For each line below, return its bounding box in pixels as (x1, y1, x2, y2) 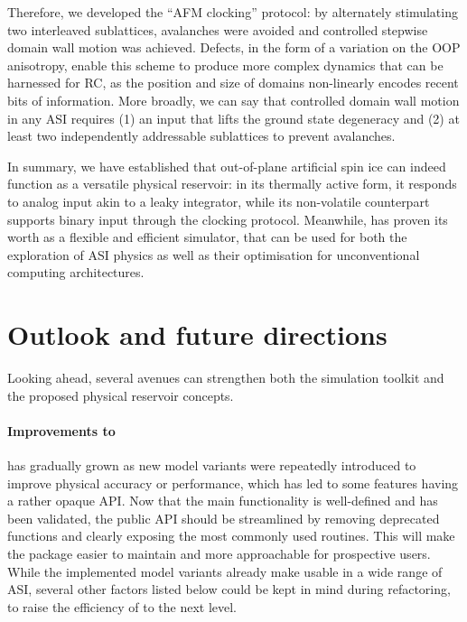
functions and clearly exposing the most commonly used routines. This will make (7, 526, 455, 545)
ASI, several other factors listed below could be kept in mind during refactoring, (7, 580, 451, 599)
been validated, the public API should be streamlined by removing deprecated (7, 508, 440, 527)
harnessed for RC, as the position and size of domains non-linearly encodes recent (7, 73, 459, 92)
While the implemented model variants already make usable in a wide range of (7, 562, 443, 580)
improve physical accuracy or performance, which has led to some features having (7, 473, 459, 492)
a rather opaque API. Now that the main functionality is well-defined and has (7, 491, 438, 510)
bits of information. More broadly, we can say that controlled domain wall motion (7, 90, 460, 109)
